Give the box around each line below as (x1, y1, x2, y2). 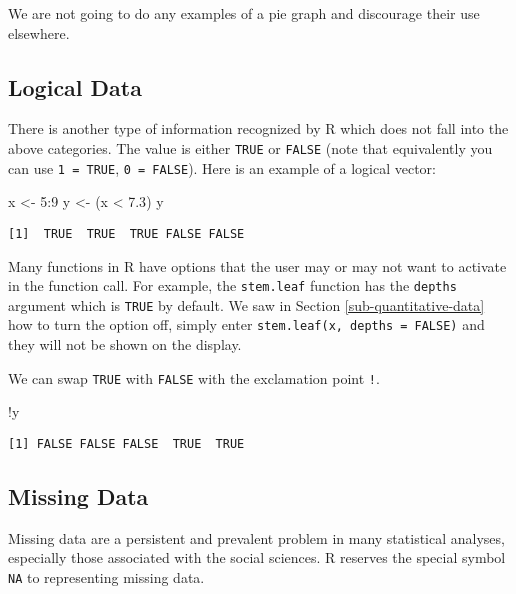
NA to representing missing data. (8, 567, 205, 587)
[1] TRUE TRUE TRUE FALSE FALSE (8, 226, 245, 241)
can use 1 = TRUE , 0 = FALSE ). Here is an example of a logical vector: (8, 157, 436, 178)
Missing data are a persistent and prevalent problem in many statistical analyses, (8, 527, 505, 548)
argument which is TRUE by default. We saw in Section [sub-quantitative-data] (8, 294, 485, 315)
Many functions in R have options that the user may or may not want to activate (8, 255, 507, 276)
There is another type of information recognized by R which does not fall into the (8, 118, 509, 139)
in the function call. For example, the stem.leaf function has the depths (8, 275, 457, 296)
